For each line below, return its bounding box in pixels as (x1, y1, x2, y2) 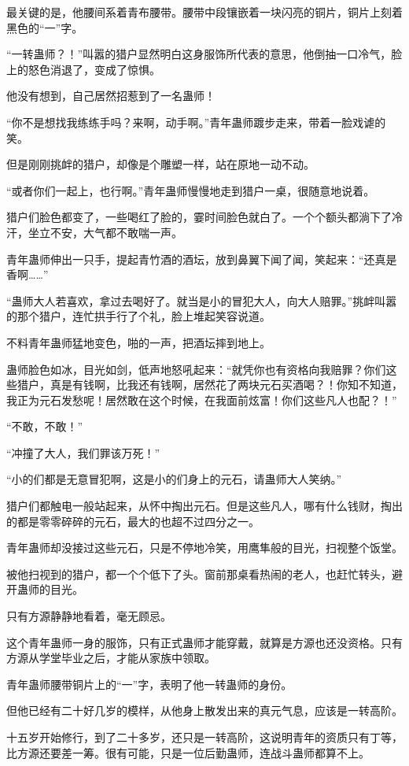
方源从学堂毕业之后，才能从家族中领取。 (6, 649, 216, 666)
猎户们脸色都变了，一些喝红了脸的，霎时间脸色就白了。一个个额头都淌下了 (6, 209, 392, 225)
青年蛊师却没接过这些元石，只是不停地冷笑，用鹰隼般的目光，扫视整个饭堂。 (6, 539, 403, 556)
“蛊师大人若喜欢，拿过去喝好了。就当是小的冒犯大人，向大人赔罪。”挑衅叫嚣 (6, 292, 397, 309)
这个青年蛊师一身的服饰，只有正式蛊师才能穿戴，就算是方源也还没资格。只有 (6, 634, 403, 650)
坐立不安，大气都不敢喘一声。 (28, 224, 182, 240)
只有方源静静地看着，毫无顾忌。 (6, 608, 171, 624)
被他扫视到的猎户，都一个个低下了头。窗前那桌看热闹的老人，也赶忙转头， (6, 565, 392, 582)
